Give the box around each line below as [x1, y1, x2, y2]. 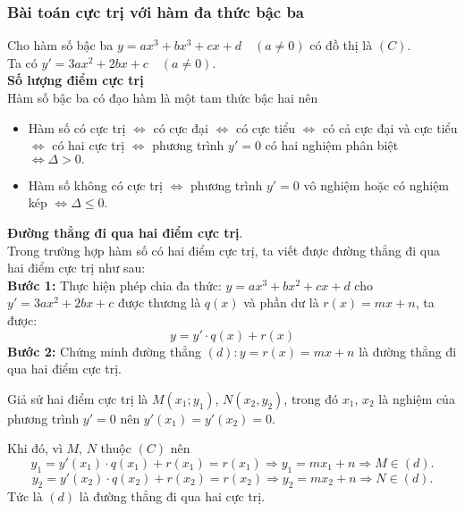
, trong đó [283, 389, 339, 407]
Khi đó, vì [7, 439, 63, 457]
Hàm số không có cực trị [28, 175, 164, 194]
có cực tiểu [235, 118, 296, 137]
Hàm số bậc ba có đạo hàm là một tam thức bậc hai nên [7, 88, 318, 106]
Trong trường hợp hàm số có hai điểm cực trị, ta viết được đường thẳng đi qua [7, 240, 441, 259]
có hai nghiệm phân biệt [265, 136, 399, 155]
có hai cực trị [52, 136, 125, 155]
